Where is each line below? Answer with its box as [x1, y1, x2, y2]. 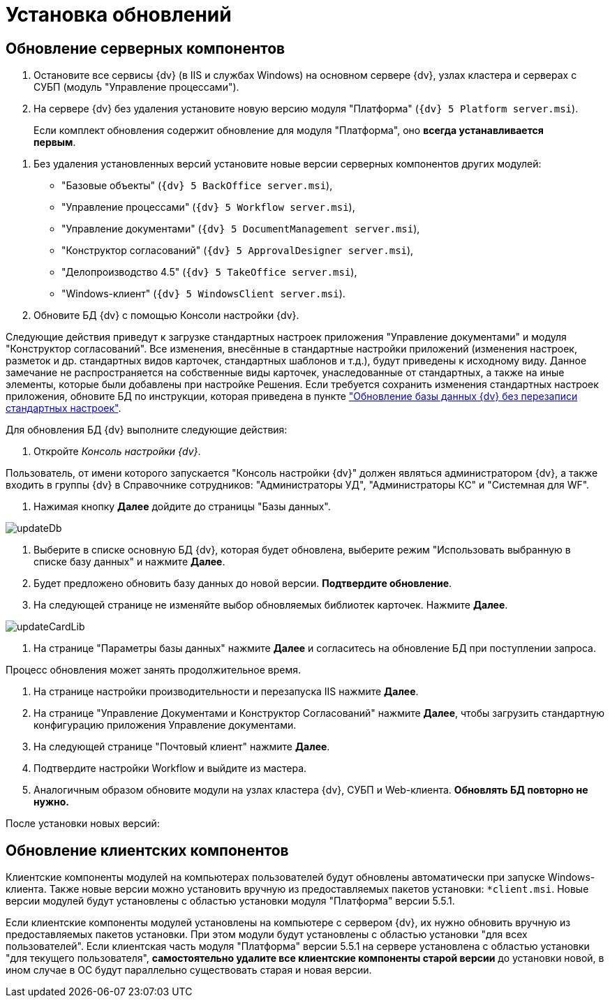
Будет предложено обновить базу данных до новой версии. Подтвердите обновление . [34, 577, 452, 590]
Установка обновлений [6, 3, 232, 27]
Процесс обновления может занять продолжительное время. [6, 664, 301, 676]
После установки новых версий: [6, 817, 160, 830]
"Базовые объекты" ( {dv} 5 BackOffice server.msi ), [61, 179, 333, 192]
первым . [34, 136, 76, 149]
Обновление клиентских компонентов [6, 841, 289, 859]
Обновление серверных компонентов [6, 39, 285, 57]
